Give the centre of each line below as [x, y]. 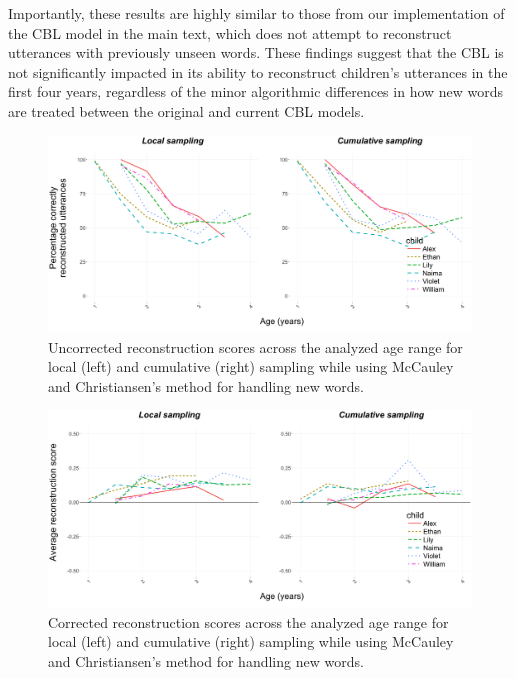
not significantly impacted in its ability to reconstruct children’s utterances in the [258, 71]
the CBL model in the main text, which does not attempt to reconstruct [230, 32]
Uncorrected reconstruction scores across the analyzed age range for [255, 346]
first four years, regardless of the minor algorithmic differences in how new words [256, 91]
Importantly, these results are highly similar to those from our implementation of [256, 13]
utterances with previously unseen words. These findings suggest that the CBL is [256, 52]
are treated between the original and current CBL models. [186, 110]
